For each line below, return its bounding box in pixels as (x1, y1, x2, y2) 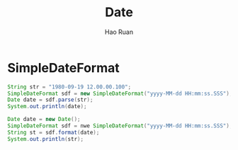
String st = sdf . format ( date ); (7, 129, 100, 136)
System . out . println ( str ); (7, 135, 84, 142)
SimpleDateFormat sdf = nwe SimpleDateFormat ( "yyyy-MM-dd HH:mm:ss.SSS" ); (7, 122, 233, 129)
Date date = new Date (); (7, 116, 81, 123)
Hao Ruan (104, 28, 134, 36)
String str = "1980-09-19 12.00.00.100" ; (7, 83, 132, 91)
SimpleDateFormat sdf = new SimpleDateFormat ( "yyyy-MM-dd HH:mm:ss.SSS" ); (7, 90, 233, 97)
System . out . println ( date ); (7, 103, 87, 110)
